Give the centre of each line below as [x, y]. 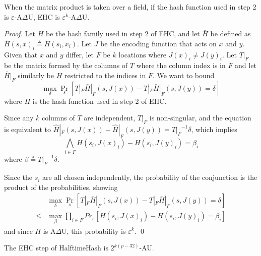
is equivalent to [28, 129]
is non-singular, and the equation [200, 118]
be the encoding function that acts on [158, 43]
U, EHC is [44, 16]
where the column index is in [181, 65]
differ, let [80, 54]
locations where [142, 54]
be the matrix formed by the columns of [66, 65]
